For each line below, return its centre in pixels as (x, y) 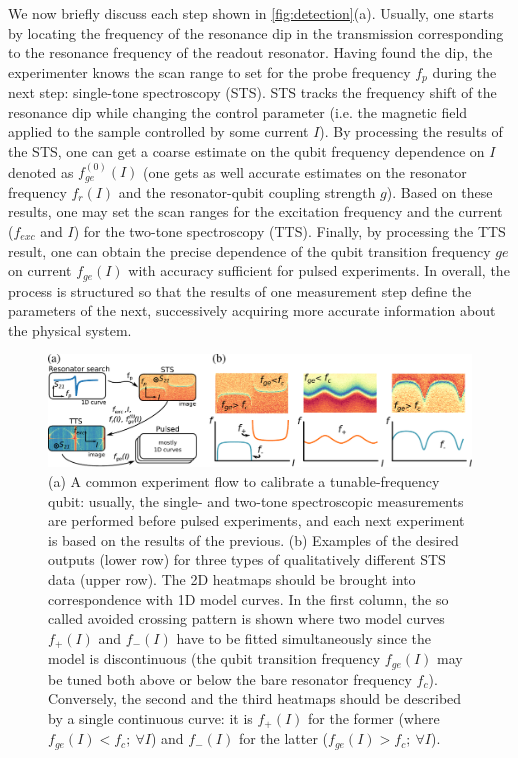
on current (40, 270)
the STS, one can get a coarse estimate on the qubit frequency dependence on (246, 151)
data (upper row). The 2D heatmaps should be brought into (232, 579)
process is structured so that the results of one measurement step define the (240, 290)
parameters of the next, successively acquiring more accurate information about (252, 310)
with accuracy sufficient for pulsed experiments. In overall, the (319, 270)
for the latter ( (283, 738)
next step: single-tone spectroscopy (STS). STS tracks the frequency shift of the (252, 92)
